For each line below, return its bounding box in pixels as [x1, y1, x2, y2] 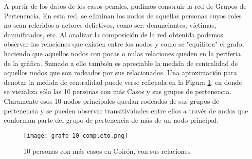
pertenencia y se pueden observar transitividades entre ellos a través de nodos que [4, 105, 248, 115]
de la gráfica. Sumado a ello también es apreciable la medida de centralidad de [4, 58, 238, 68]
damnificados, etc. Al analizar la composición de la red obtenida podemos [4, 29, 223, 39]
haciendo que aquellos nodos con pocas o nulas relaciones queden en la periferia [4, 48, 241, 58]
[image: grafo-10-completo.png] [23, 132, 128, 139]
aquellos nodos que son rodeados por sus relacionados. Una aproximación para [4, 67, 237, 78]
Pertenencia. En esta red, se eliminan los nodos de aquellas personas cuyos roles [4, 10, 242, 20]
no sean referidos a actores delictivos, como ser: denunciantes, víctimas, [4, 20, 216, 30]
